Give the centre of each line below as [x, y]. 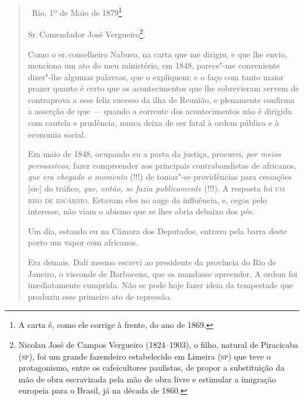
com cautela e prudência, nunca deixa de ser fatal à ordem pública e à [153, 123]
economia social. [57, 134]
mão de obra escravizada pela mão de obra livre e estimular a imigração [147, 379]
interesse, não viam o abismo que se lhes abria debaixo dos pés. [141, 211]
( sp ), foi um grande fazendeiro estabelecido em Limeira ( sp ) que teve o [144, 356]
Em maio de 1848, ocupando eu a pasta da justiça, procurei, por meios [154, 154]
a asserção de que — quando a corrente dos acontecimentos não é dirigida [160, 111]
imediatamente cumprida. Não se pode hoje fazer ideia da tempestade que [160, 285]
